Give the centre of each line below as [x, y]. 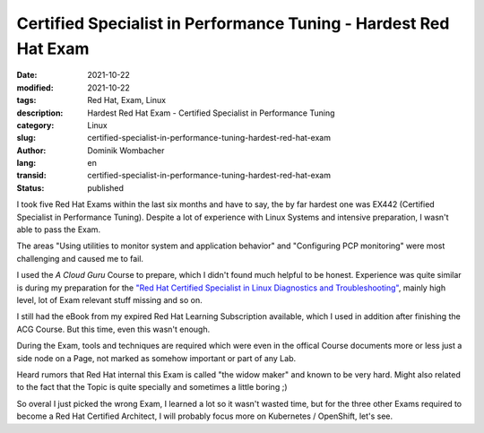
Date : [27, 75]
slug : [26, 138]
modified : [35, 87]
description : [40, 113]
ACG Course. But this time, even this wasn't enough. [113, 329]
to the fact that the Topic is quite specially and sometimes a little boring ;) [152, 387]
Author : [31, 150]
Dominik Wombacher [126, 150]
